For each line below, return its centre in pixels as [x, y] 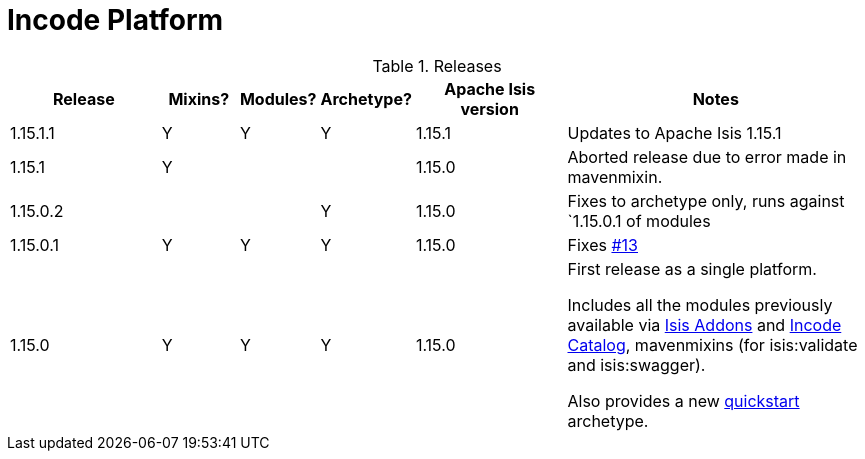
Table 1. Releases [437, 65]
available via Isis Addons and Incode [704, 324]
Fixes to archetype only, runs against [706, 200]
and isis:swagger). [636, 364]
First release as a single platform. [692, 268]
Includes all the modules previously [700, 304]
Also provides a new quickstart [683, 400]
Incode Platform [115, 20]
